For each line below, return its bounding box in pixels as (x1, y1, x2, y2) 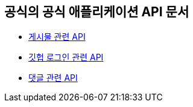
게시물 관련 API (28, 31, 86, 42)
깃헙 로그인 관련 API (28, 52, 104, 63)
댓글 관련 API (28, 73, 78, 83)
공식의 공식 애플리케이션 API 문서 (4, 4, 189, 19)
